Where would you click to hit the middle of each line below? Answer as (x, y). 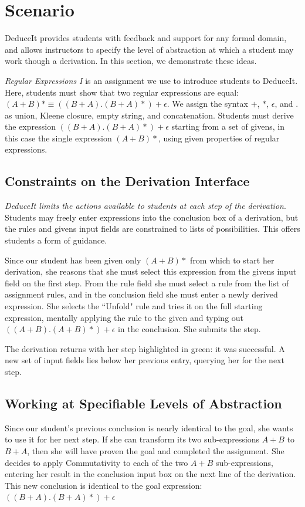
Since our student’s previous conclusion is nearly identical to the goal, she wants (149, 427)
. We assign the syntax (207, 104)
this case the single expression (58, 138)
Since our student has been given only (73, 260)
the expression (30, 126)
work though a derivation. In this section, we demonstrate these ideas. (131, 61)
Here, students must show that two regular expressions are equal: (122, 92)
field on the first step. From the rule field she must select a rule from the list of (147, 283)
